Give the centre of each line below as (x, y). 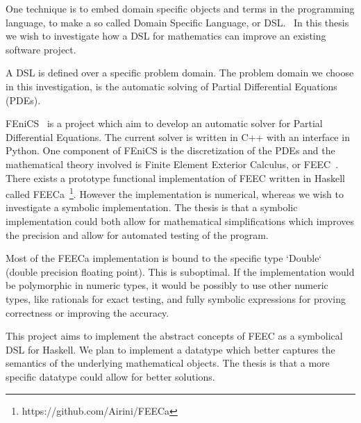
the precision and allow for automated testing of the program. (137, 234)
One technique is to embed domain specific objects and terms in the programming (180, 8)
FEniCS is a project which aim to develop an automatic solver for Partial (164, 123)
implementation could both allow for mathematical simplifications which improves (180, 221)
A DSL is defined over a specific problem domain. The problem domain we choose (180, 73)
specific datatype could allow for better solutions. (110, 376)
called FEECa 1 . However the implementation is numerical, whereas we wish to (175, 193)
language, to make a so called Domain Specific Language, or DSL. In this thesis (177, 22)
